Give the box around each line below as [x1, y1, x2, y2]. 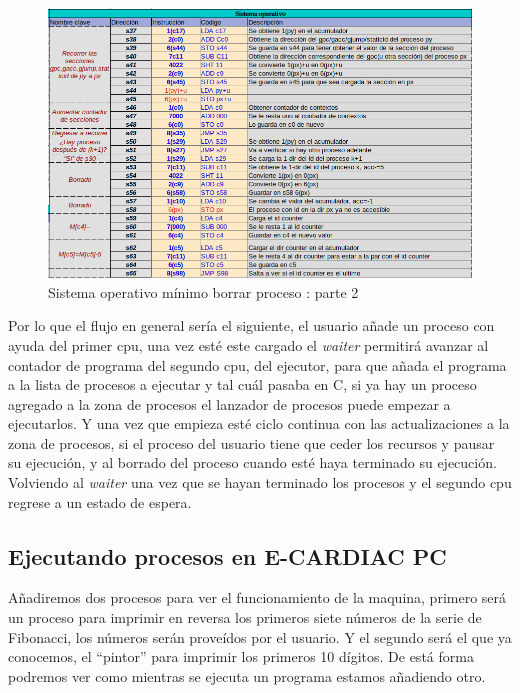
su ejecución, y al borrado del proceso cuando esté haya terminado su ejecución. [8, 452, 497, 473]
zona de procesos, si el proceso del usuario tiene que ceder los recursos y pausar [8, 432, 495, 453]
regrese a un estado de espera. [8, 491, 192, 512]
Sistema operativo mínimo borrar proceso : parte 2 [48, 281, 359, 302]
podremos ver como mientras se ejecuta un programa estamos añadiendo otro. [8, 665, 486, 686]
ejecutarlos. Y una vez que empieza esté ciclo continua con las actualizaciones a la [8, 413, 510, 434]
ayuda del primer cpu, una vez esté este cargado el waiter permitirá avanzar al [8, 334, 489, 355]
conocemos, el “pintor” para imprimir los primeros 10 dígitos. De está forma [8, 646, 474, 667]
